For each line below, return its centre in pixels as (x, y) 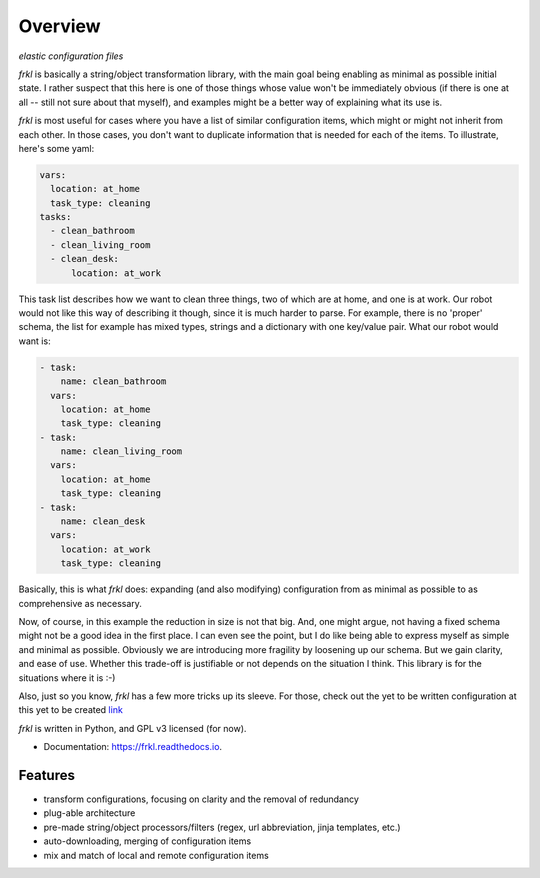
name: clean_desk (103, 521)
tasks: (55, 217)
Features (46, 775)
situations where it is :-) (67, 677)
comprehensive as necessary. (80, 603)
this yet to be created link (71, 710)
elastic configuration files (71, 56)
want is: (34, 341)
